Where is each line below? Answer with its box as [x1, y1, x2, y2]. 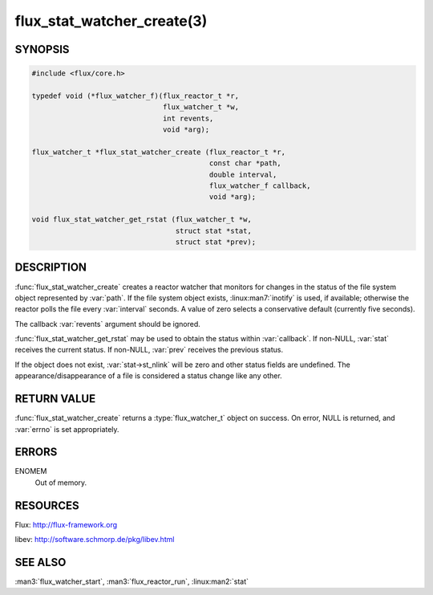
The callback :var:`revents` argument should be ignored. [14, 319, 200, 328]
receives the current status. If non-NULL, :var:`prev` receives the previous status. [14, 345, 284, 355]
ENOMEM [14, 467, 47, 476]
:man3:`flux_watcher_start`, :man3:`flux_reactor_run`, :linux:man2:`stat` [14, 577, 249, 586]
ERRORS [14, 446, 58, 459]
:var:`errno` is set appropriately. [14, 424, 119, 434]
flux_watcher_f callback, [208, 181, 311, 190]
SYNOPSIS [14, 43, 70, 56]
